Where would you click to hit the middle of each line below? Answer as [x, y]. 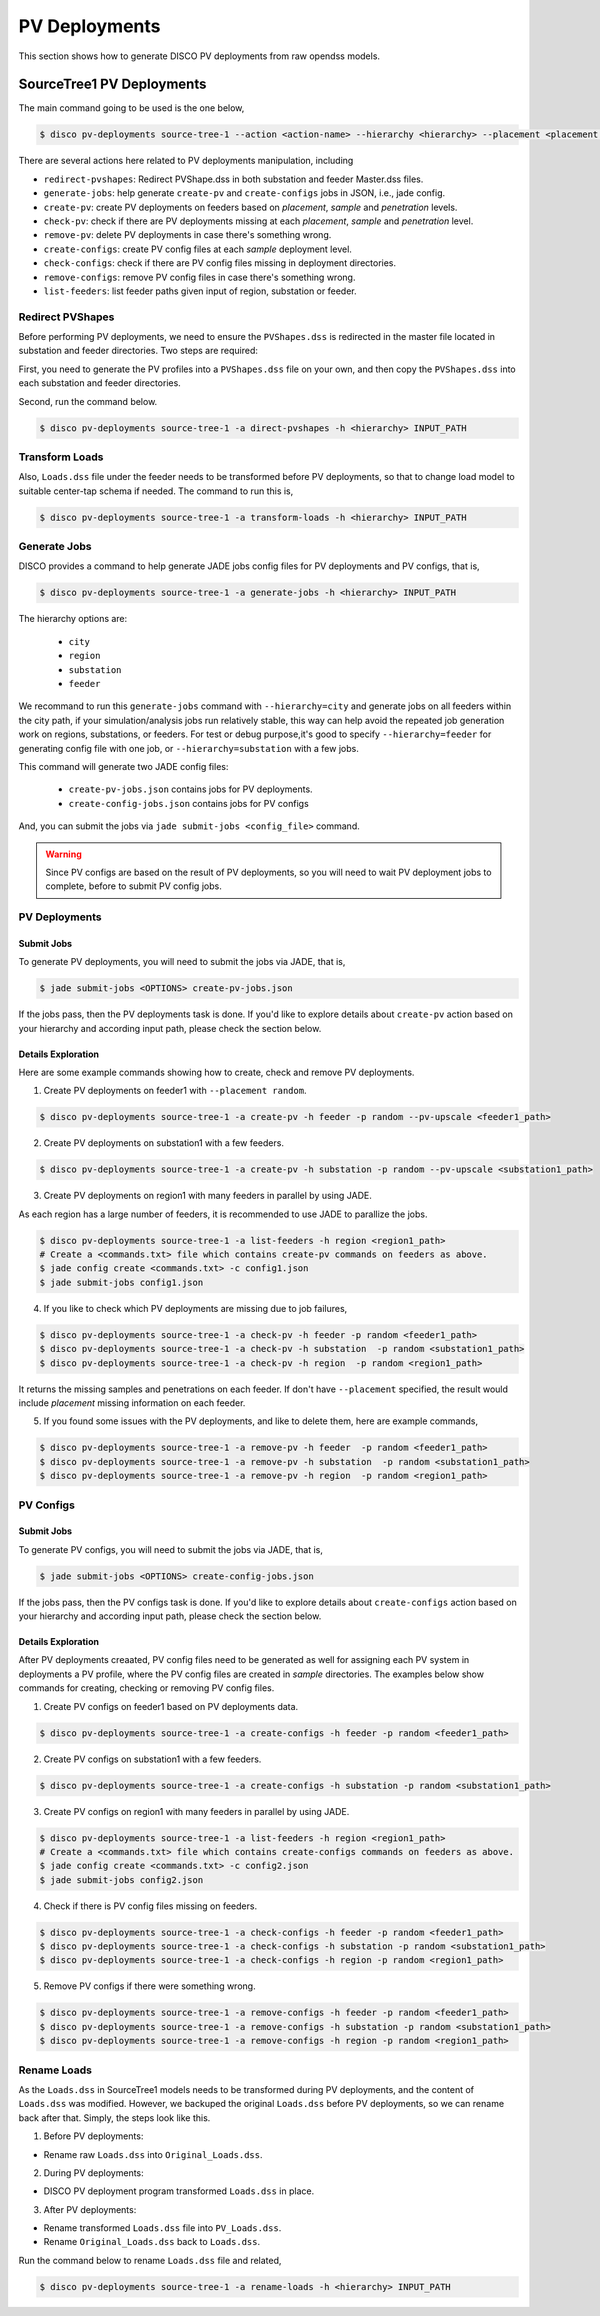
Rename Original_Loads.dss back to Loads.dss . [151, 2242]
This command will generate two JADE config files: [123, 766]
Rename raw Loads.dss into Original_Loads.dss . [153, 2154]
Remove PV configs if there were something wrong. [149, 1986]
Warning [63, 854]
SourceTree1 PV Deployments [112, 84]
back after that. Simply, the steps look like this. [114, 2117]
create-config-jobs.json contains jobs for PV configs [188, 803]
